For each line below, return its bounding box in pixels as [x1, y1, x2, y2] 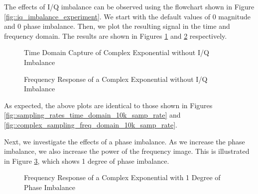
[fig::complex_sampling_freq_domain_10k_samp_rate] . [4, 119, 177, 129]
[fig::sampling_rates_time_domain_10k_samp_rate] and [4, 110, 181, 120]
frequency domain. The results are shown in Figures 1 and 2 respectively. [4, 30, 227, 41]
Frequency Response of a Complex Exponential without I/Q [24, 73, 208, 84]
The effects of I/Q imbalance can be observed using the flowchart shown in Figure [4, 1, 255, 11]
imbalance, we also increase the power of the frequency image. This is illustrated [4, 146, 250, 156]
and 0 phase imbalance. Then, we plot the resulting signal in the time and [4, 21, 230, 31]
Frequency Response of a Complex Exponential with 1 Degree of [24, 172, 221, 183]
